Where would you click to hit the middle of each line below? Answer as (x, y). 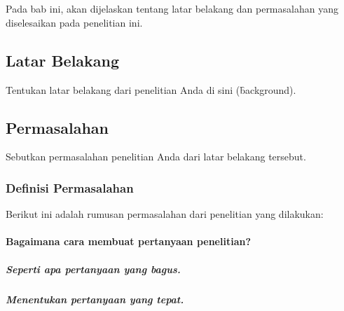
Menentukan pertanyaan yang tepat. (95, 299)
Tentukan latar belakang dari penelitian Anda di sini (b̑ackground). (151, 89)
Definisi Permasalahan (70, 187)
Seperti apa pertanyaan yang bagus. (93, 269)
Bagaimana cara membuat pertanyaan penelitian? (129, 241)
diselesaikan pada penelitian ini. (74, 22)
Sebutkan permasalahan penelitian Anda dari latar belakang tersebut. (156, 157)
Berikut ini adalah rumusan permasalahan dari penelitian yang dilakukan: (165, 214)
